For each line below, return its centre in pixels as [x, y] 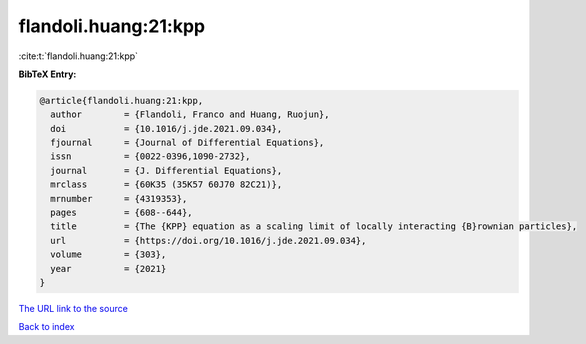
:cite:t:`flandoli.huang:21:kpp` [78, 56]
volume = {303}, [108, 254]
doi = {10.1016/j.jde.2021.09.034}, [166, 128]
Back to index [46, 327]
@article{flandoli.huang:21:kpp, [121, 100]
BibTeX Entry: [47, 74]
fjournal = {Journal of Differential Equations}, [187, 143]
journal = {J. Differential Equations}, [166, 170]
